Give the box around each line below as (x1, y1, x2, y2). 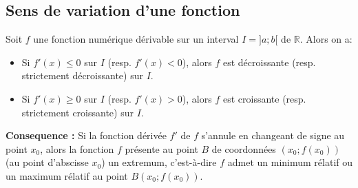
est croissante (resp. (222, 91, 306, 105)
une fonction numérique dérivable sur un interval (33, 32, 239, 46)
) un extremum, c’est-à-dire (101, 155, 217, 169)
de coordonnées (211, 141, 276, 156)
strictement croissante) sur (21, 105, 134, 119)
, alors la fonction (40, 141, 114, 156)
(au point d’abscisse (6, 155, 89, 169)
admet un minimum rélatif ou (227, 155, 353, 169)
